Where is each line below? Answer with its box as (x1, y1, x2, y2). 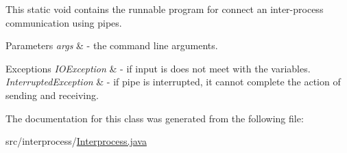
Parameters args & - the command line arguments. (5, 38, 218, 53)
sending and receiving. (5, 87, 99, 102)
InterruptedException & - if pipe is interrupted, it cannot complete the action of (5, 74, 341, 89)
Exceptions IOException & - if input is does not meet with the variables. (5, 61, 311, 75)
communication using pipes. (5, 15, 122, 29)
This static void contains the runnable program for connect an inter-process (5, 2, 324, 16)
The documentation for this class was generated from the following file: (5, 111, 304, 125)
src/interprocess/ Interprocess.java (5, 134, 147, 148)
